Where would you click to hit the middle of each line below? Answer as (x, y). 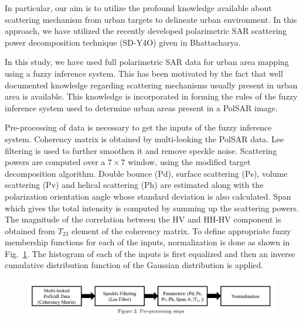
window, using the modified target (189, 162)
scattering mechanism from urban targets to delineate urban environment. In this (151, 19)
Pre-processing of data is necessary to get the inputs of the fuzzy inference (138, 127)
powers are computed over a (55, 162)
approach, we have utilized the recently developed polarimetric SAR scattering (146, 31)
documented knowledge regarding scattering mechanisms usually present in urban (151, 85)
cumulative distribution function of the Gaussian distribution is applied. (134, 265)
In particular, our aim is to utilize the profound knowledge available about (138, 8)
